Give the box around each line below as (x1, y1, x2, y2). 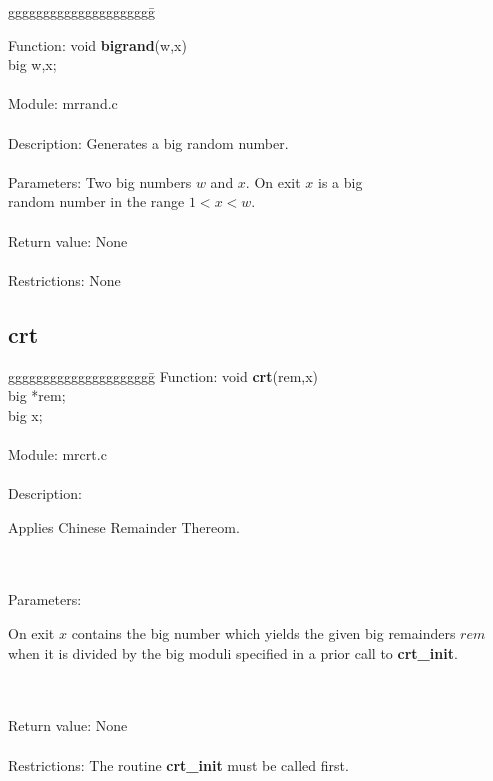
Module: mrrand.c (8, 93, 118, 114)
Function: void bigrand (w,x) (8, 34, 187, 55)
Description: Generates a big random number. (8, 132, 289, 153)
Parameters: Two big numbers (8, 171, 192, 192)
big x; (8, 404, 43, 425)
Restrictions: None (8, 269, 121, 290)
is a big (318, 171, 363, 192)
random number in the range (8, 191, 185, 212)
